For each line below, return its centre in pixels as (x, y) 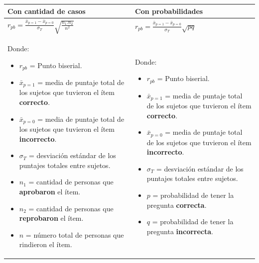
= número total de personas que (75, 234)
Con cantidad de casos (47, 11)
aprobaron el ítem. (50, 192)
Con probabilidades (169, 11)
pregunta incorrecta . (180, 231)
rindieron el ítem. (46, 244)
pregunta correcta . (177, 205)
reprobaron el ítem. (51, 218)
